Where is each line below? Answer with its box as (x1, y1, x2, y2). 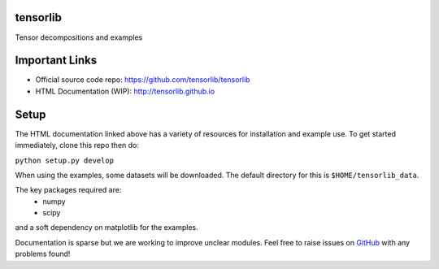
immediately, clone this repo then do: (15, 141, 140, 150)
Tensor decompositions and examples (15, 33, 143, 42)
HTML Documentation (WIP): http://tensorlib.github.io (35, 86, 215, 96)
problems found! (15, 249, 71, 259)
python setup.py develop (15, 155, 114, 165)
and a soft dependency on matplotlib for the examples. (15, 223, 198, 232)
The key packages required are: (15, 185, 122, 195)
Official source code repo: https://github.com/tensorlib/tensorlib (35, 75, 250, 85)
